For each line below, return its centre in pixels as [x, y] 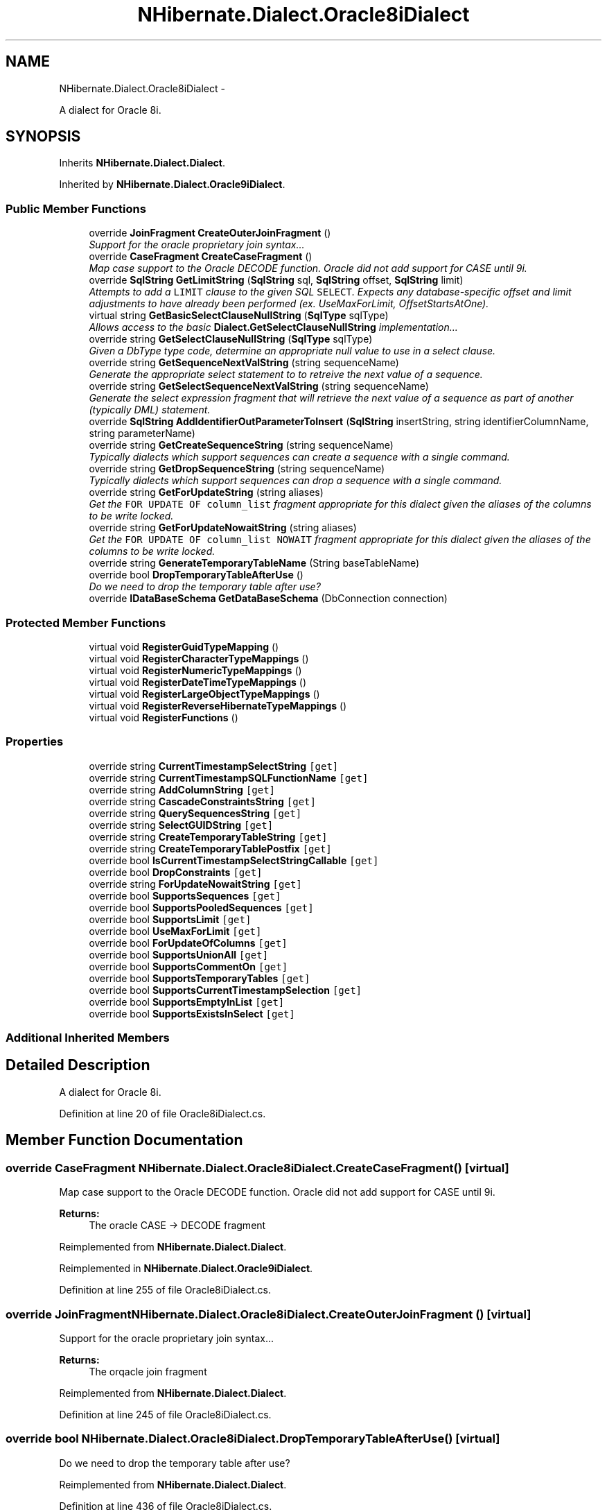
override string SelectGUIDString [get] [181, 825]
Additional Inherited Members [88, 1038]
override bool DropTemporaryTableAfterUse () [196, 575]
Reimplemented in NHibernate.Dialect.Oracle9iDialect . [186, 1269]
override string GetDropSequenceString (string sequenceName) [237, 469]
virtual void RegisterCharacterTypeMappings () [199, 658]
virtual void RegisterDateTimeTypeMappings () [198, 682]
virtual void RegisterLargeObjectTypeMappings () [204, 694]
